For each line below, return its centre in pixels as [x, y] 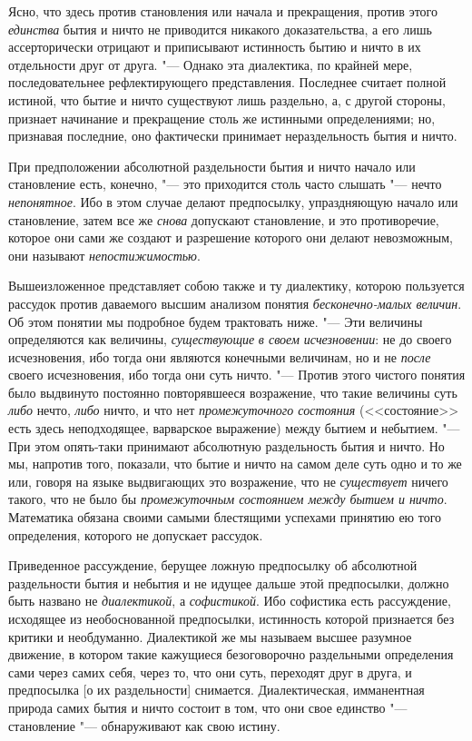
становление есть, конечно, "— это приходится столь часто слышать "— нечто [225, 184]
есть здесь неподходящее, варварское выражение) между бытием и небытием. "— [234, 428]
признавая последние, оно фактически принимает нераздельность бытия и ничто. [233, 136]
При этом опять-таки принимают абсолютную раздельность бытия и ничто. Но [226, 445]
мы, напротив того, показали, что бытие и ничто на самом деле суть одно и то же [235, 464]
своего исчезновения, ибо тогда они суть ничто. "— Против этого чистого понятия [237, 375]
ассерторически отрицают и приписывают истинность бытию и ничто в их [215, 47]
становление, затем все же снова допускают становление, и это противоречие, [224, 219]
